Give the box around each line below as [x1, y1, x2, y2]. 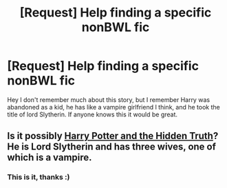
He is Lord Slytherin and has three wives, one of [7, 141, 217, 153]
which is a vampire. [7, 152, 92, 163]
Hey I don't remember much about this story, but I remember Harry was [7, 95, 210, 104]
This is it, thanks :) [7, 172, 70, 182]
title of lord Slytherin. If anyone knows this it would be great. [7, 110, 177, 118]
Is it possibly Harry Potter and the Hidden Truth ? [7, 130, 219, 142]
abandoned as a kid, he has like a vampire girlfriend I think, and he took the [7, 103, 220, 111]
